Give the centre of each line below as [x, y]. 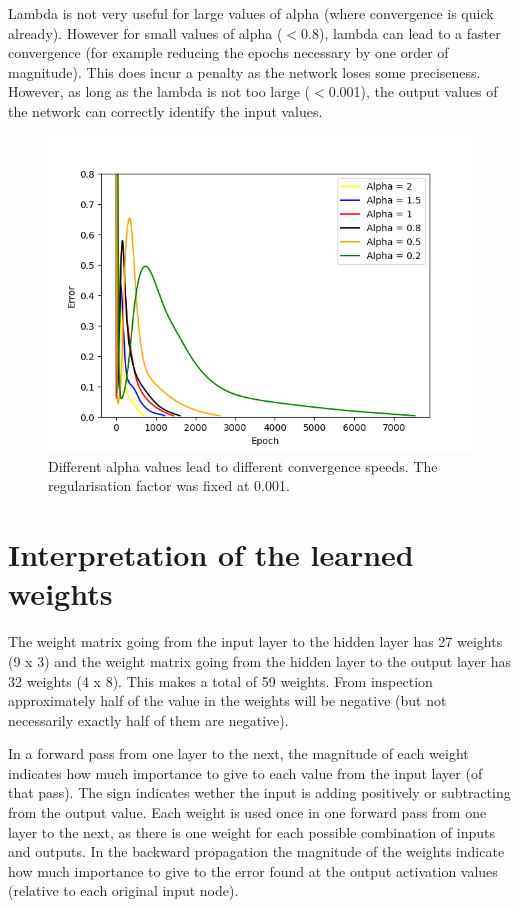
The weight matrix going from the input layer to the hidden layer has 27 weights [255, 641]
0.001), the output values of [413, 91]
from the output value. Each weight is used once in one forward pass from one [247, 812]
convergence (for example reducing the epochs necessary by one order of [228, 52]
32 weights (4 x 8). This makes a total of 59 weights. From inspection [220, 680]
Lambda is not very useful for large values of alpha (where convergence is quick [251, 13]
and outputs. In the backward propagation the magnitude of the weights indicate [256, 851]
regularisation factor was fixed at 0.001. [169, 485]
